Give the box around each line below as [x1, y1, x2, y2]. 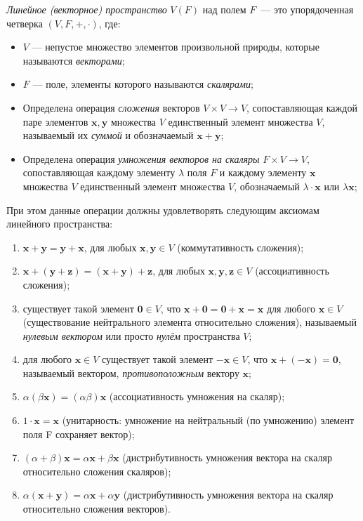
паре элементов [22, 114, 88, 128]
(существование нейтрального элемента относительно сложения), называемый [22, 315, 357, 329]
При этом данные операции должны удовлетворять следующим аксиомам [6, 202, 319, 217]
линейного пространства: [6, 216, 113, 231]
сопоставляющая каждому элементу [22, 165, 176, 180]
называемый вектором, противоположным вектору [22, 365, 239, 380]
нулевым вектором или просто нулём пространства [22, 328, 240, 343]
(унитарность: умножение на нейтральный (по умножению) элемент [62, 413, 355, 428]
